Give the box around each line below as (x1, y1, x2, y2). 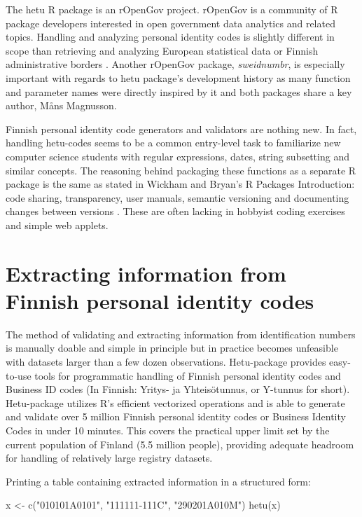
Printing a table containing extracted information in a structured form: (6, 474, 311, 488)
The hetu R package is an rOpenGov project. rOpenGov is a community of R (6, 2, 338, 16)
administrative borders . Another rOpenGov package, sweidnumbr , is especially (6, 57, 345, 71)
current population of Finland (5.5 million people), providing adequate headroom (6, 436, 354, 451)
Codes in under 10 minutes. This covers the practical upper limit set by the (6, 422, 330, 437)
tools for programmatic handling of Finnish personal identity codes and (34, 368, 341, 382)
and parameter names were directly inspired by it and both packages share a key (6, 84, 352, 99)
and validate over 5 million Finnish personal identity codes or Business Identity (6, 409, 346, 424)
